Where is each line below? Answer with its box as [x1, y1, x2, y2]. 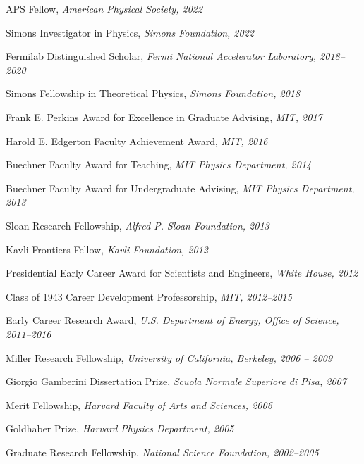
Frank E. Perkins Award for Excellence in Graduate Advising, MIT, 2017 [6, 109, 322, 124]
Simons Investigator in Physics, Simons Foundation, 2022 [6, 25, 254, 39]
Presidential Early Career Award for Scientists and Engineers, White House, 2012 [6, 265, 358, 280]
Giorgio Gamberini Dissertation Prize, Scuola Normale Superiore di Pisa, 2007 [6, 374, 346, 389]
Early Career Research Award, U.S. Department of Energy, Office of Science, [6, 313, 339, 327]
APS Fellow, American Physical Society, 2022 [6, 1, 203, 15]
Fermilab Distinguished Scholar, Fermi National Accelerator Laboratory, [6, 49, 317, 63]
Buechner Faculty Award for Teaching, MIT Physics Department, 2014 [6, 157, 312, 172]
